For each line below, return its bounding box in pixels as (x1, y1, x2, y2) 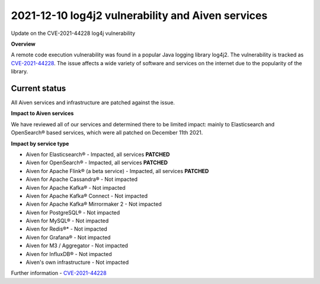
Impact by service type (11, 140, 69, 147)
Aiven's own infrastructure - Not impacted (25, 259, 129, 266)
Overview (11, 40, 36, 47)
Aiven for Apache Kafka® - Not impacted (25, 184, 126, 191)
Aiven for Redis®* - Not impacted (25, 225, 108, 232)
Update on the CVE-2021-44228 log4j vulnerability (11, 30, 136, 37)
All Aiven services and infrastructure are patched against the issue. (11, 99, 175, 106)
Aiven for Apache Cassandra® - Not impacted (25, 175, 138, 183)
